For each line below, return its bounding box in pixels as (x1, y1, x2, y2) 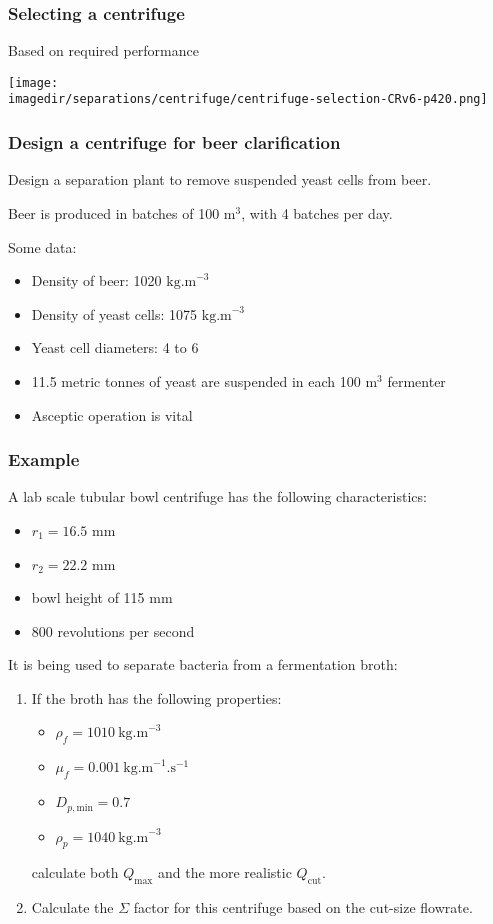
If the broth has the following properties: (31, 687, 282, 708)
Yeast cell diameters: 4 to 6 (31, 337, 199, 358)
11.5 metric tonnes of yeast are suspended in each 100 (31, 370, 361, 391)
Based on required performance (8, 40, 199, 61)
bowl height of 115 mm (31, 587, 173, 608)
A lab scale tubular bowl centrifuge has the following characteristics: (8, 486, 427, 507)
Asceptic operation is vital (31, 404, 193, 425)
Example (8, 447, 80, 472)
